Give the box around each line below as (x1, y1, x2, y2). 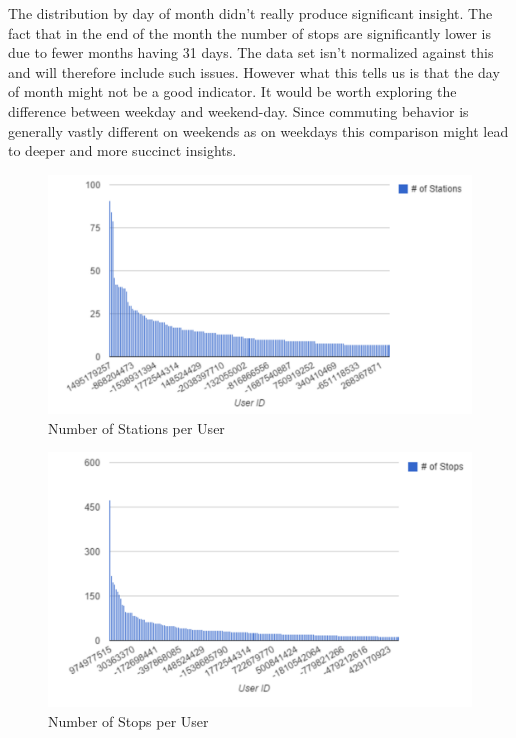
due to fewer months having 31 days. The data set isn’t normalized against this (8, 42, 494, 63)
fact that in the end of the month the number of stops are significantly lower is (8, 22, 492, 43)
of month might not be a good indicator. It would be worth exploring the (8, 81, 457, 102)
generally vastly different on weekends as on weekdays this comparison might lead (8, 120, 509, 141)
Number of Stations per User (48, 417, 225, 438)
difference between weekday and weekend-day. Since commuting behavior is (8, 100, 469, 121)
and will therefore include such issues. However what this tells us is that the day (8, 61, 500, 82)
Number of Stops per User (48, 710, 209, 731)
